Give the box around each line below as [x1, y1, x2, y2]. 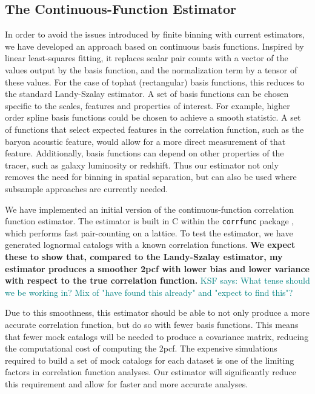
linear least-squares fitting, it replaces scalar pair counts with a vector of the [5, 52, 288, 64]
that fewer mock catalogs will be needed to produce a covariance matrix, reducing [5, 330, 309, 342]
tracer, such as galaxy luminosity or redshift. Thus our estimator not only [5, 158, 279, 171]
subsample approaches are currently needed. [5, 182, 168, 195]
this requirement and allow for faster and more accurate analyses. [5, 377, 248, 390]
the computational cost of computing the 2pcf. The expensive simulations [5, 342, 277, 355]
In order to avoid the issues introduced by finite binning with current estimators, [5, 28, 305, 41]
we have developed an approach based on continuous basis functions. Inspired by [5, 39, 304, 52]
